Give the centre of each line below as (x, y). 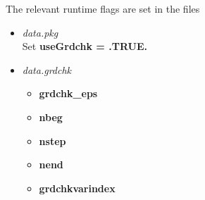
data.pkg (40, 32)
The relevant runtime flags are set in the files (103, 8)
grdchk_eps (68, 93)
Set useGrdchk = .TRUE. (85, 46)
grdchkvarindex (77, 188)
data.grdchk (47, 69)
